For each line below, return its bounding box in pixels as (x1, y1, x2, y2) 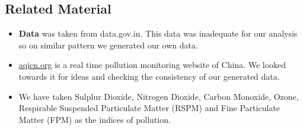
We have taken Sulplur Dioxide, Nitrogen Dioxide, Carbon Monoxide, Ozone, (18, 90, 299, 102)
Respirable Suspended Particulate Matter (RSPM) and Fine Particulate (18, 102, 280, 114)
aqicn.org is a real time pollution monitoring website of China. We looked (18, 58, 286, 71)
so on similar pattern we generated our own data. (18, 38, 198, 51)
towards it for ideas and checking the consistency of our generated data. (18, 70, 280, 82)
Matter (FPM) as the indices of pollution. (18, 113, 171, 125)
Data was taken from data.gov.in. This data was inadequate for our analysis (18, 27, 298, 40)
